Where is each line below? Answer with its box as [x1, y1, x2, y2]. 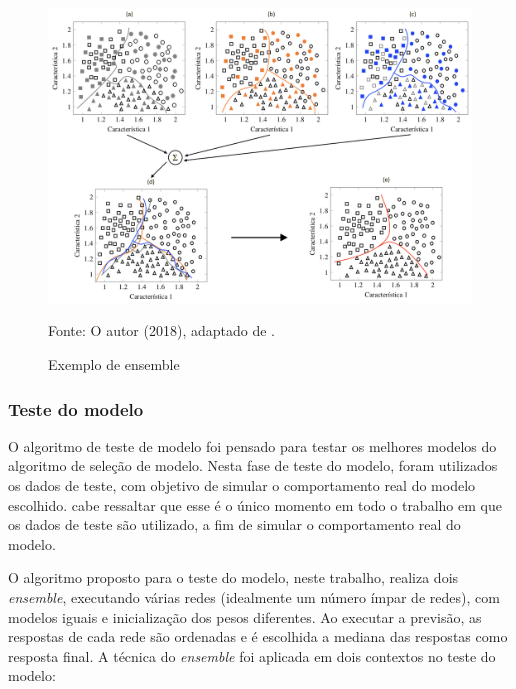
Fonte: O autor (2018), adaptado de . [48, 320, 275, 341]
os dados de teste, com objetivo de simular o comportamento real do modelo [8, 475, 476, 495]
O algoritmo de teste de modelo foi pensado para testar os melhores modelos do [8, 435, 497, 456]
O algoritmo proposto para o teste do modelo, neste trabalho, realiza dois [8, 567, 459, 588]
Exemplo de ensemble [48, 354, 180, 374]
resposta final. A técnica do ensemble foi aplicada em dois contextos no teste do [8, 645, 496, 666]
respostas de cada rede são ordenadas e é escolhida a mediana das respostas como [8, 626, 508, 647]
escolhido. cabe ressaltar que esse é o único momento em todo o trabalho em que [8, 494, 502, 515]
